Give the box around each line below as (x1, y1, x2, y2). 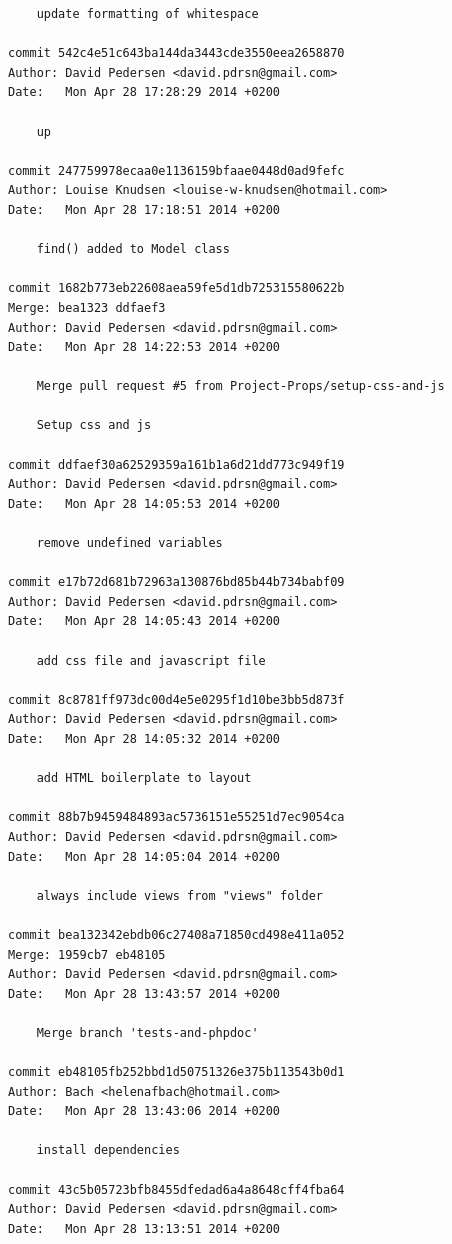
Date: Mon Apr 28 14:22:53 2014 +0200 (8, 340, 281, 355)
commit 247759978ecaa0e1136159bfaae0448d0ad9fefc (8, 163, 345, 178)
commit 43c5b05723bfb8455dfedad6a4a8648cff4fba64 (8, 1182, 345, 1197)
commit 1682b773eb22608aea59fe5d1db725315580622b (8, 281, 345, 296)
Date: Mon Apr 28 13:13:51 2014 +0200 (8, 1221, 281, 1236)
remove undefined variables (36, 536, 223, 551)
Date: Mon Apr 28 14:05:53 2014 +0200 (8, 496, 281, 511)
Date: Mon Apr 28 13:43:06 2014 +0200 (8, 1104, 281, 1119)
